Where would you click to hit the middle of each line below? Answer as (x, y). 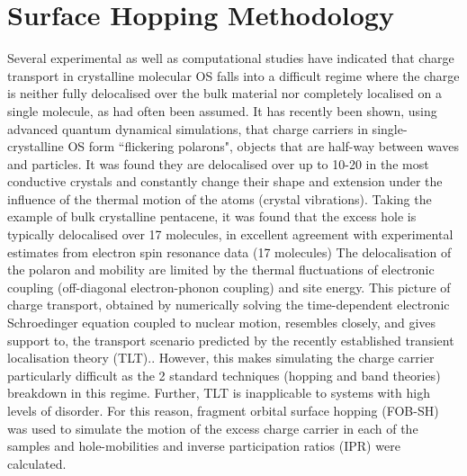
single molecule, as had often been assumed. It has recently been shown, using (222, 110)
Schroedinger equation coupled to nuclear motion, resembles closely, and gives (222, 323)
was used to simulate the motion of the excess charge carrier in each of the (213, 428)
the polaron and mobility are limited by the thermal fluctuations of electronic (221, 269)
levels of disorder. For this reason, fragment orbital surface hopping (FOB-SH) (223, 410)
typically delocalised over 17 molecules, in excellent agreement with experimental (230, 234)
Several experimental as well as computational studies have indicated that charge (231, 58)
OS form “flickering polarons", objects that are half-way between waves (263, 146)
